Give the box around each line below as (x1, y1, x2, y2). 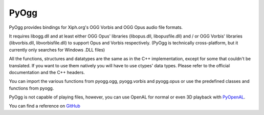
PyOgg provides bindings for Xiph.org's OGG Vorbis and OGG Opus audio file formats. (9, 24, 183, 30)
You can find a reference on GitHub (9, 103, 81, 109)
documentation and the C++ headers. (9, 69, 85, 75)
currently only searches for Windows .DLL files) (9, 47, 105, 53)
